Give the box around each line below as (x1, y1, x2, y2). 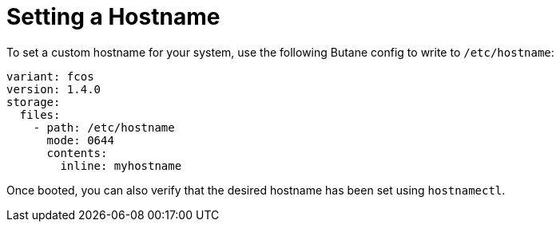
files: (19, 108, 61, 121)
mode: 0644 (46, 133, 114, 147)
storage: (6, 95, 61, 108)
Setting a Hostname (6, 3, 220, 30)
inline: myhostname (60, 159, 182, 172)
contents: (46, 146, 108, 159)
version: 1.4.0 (6, 82, 101, 96)
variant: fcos (6, 69, 94, 83)
